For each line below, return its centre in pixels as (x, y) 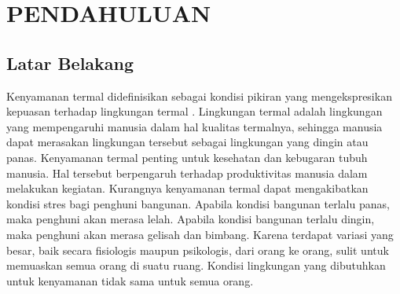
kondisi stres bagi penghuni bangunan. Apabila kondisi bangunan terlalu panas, (198, 203)
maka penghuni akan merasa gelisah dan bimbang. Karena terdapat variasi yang (200, 234)
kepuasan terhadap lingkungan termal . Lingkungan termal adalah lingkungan (194, 111)
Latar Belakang (70, 62)
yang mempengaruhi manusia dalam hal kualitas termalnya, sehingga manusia (194, 126)
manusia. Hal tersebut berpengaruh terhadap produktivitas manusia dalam (187, 173)
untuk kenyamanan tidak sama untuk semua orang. (130, 280)
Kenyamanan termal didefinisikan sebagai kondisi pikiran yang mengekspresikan (199, 96)
